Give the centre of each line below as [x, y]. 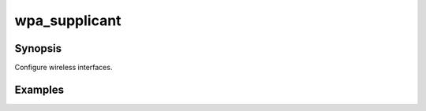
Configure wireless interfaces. [64, 68]
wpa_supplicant [68, 20]
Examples [39, 89]
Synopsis [38, 48]
